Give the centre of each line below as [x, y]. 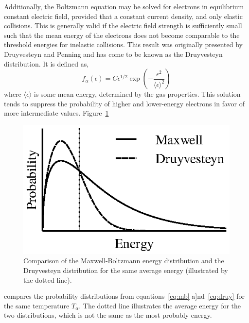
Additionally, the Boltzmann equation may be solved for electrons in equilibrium [124, 6]
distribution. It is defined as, [46, 63]
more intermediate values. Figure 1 [56, 113]
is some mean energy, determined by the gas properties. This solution [137, 94]
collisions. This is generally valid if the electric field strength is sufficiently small [123, 25]
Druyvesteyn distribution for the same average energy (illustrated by [126, 270]
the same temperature [37, 305]
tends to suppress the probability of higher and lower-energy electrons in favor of [124, 103]
